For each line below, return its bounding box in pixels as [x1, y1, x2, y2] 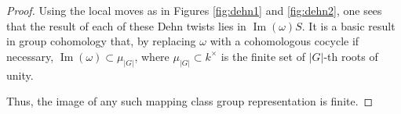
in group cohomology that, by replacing [6, 33, 196, 49]
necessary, [6, 48, 54, 64]
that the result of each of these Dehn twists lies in [6, 17, 246, 34]
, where [134, 48, 170, 64]
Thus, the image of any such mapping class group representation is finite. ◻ [6, 93, 374, 109]
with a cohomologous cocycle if [210, 33, 359, 49]
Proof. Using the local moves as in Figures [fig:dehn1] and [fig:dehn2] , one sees [6, 2, 382, 18]
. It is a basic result [301, 17, 396, 34]
